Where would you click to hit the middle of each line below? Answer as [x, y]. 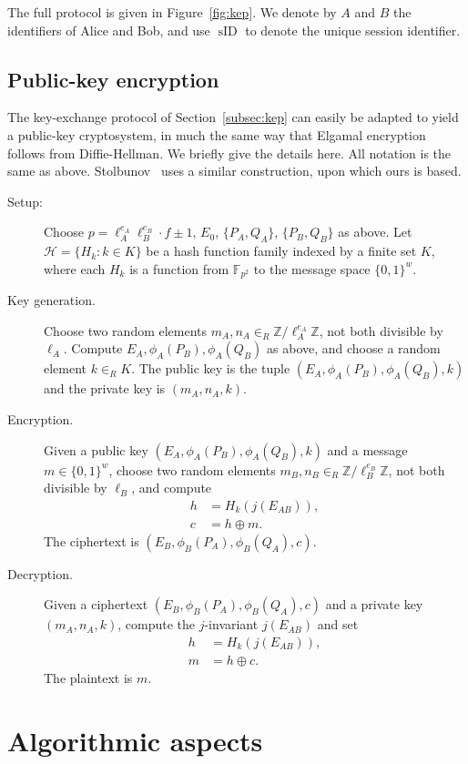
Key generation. [51, 300]
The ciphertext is [92, 540]
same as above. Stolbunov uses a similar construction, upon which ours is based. [234, 171]
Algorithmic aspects [135, 740]
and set [338, 624]
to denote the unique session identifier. [353, 30]
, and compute [172, 488]
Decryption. [40, 573]
